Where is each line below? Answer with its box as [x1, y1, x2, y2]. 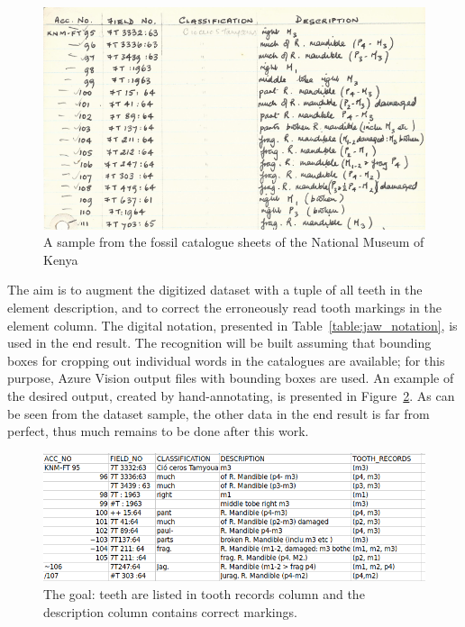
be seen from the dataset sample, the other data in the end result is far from [7, 404, 430, 423]
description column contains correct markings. [43, 602, 297, 621]
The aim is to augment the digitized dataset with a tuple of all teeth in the [7, 280, 423, 299]
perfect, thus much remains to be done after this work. [7, 422, 309, 441]
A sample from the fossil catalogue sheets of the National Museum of [43, 232, 424, 251]
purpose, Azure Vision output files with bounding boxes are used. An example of [7, 368, 454, 387]
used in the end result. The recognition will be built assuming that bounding [7, 333, 432, 352]
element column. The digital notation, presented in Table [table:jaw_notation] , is [7, 315, 458, 334]
